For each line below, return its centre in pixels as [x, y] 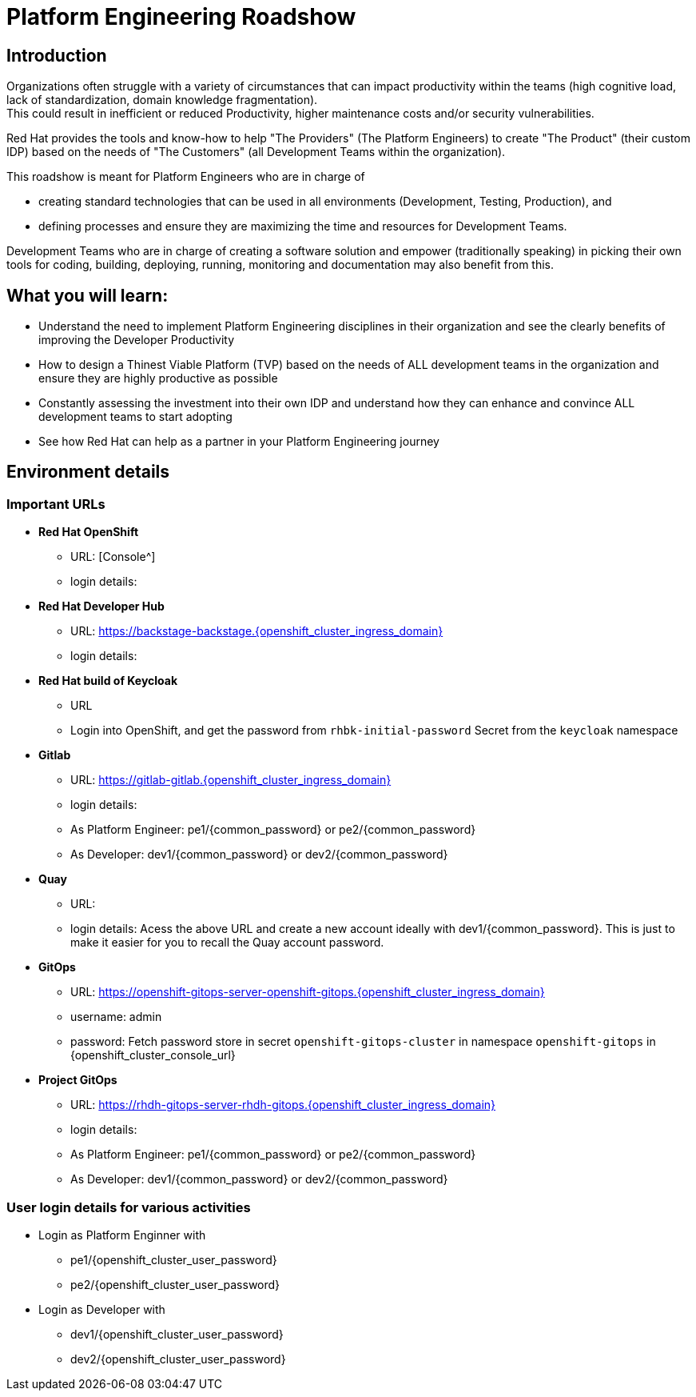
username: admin [116, 1017]
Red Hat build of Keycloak [108, 681]
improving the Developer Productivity [137, 340]
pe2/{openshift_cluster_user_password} [175, 1284]
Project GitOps [78, 1080]
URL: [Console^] [113, 557]
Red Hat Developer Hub [101, 606]
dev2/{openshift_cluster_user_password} [178, 1359]
